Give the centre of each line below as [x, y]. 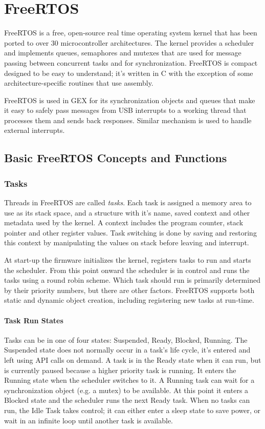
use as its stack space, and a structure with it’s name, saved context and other [127, 212]
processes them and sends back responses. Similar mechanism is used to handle [128, 120]
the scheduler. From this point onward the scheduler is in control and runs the [127, 270]
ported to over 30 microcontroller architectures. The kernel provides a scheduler [129, 42]
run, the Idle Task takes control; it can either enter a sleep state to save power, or [132, 410]
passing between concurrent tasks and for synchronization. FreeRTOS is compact [131, 62]
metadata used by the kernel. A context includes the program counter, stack [124, 222]
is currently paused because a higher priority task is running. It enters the [120, 370]
